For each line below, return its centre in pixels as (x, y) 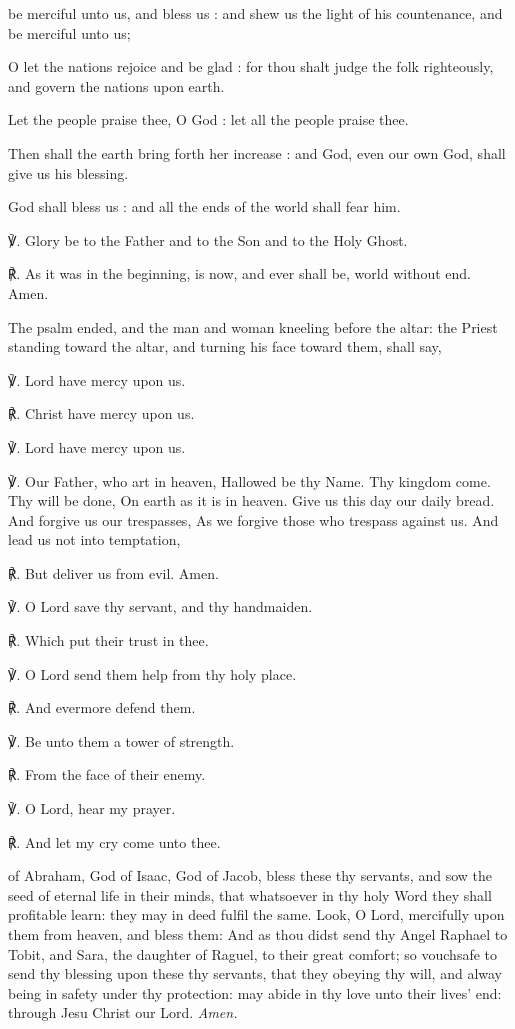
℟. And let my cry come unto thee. (114, 841)
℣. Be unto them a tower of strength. (121, 740)
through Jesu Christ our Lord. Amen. (123, 1012)
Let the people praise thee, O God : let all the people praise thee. (208, 119)
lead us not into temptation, (94, 539)
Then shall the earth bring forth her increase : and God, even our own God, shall (257, 152)
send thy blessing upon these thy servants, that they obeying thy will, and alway (255, 973)
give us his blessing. (68, 172)
